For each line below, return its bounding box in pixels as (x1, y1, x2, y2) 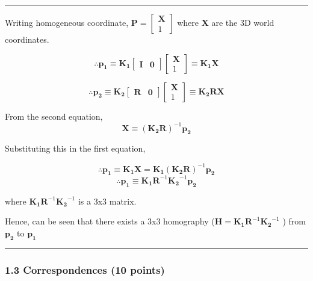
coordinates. (5, 33, 49, 45)
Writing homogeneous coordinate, (5, 16, 129, 28)
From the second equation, (5, 110, 103, 122)
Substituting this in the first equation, (5, 142, 146, 155)
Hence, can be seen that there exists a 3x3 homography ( (5, 215, 215, 227)
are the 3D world (211, 16, 274, 28)
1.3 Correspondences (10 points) (5, 262, 165, 277)
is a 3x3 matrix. (78, 194, 137, 207)
